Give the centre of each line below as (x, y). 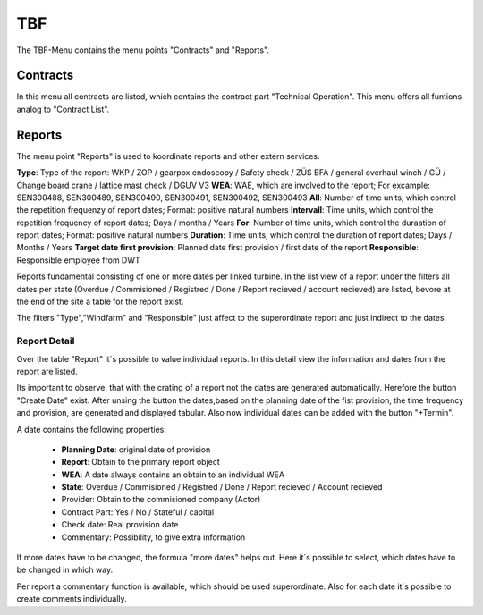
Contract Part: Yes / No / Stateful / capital (138, 512)
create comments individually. (72, 599)
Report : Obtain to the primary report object (141, 462)
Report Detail (46, 341)
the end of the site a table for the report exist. (100, 302)
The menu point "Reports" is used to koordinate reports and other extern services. (169, 156)
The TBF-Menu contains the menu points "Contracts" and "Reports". (143, 50)
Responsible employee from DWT (78, 260)
